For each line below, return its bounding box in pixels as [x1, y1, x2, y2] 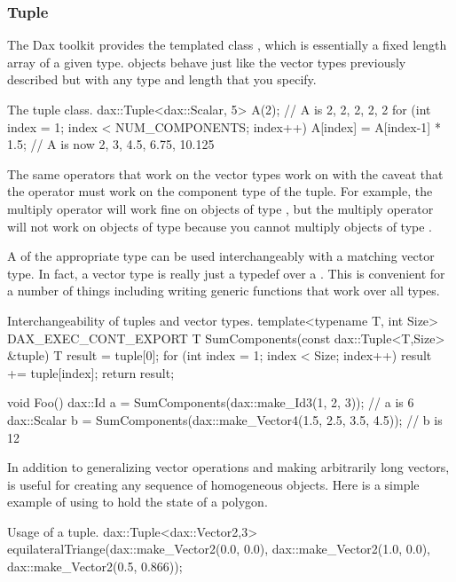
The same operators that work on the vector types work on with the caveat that [7, 164, 444, 183]
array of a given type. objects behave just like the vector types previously [7, 52, 406, 71]
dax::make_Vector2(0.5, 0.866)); [7, 557, 183, 576]
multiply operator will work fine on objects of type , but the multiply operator [7, 199, 434, 217]
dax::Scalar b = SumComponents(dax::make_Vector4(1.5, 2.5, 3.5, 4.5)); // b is [7, 410, 443, 429]
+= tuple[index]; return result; [7, 363, 175, 381]
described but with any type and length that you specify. [7, 70, 317, 89]
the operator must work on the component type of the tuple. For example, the [7, 182, 433, 201]
